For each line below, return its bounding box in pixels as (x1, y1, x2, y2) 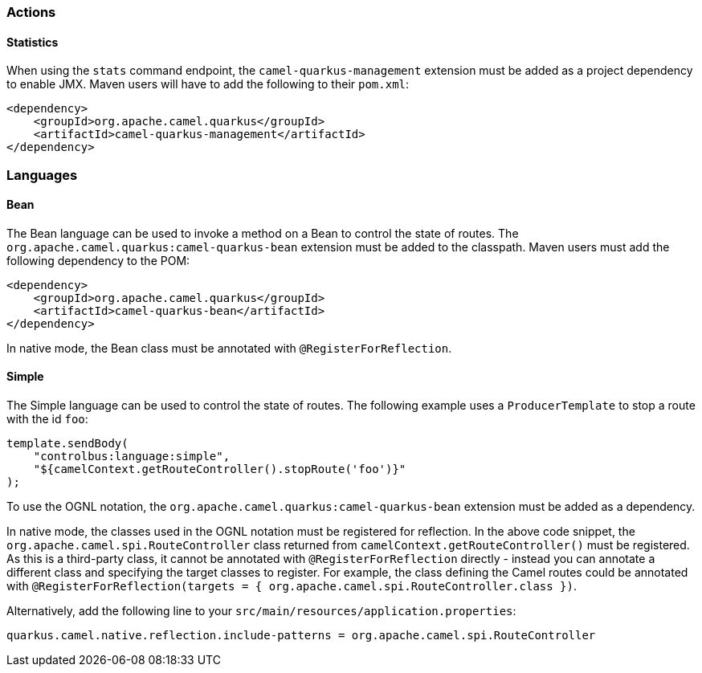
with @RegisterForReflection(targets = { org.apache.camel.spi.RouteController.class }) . (6, 579, 577, 593)
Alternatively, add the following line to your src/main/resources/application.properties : (6, 604, 516, 618)
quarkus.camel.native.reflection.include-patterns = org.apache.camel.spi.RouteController (6, 629, 596, 642)
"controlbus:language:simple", (33, 450, 231, 463)
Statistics (6, 35, 59, 49)
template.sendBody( (6, 437, 129, 451)
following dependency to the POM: (6, 253, 190, 267)
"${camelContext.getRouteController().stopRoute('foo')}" (33, 463, 406, 476)
